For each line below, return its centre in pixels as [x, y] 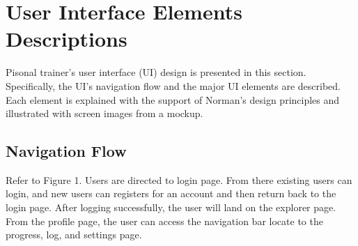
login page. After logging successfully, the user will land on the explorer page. [171, 207]
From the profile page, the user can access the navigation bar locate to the [164, 221]
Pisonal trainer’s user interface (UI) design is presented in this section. [156, 72]
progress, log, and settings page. [74, 235]
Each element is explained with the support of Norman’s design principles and [173, 99]
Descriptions [67, 39]
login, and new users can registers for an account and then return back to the [171, 193]
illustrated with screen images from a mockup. [104, 113]
